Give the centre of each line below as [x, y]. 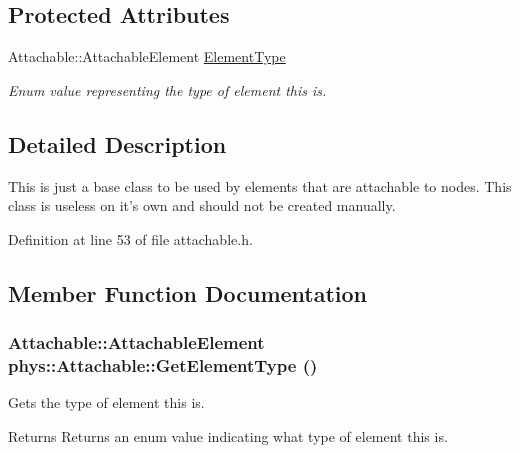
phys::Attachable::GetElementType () [163, 365]
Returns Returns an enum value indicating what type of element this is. [228, 435]
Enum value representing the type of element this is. [167, 89]
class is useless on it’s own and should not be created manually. [202, 205]
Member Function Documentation [188, 292]
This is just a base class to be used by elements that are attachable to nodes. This [260, 185]
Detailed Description [117, 143]
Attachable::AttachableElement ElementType [147, 56]
